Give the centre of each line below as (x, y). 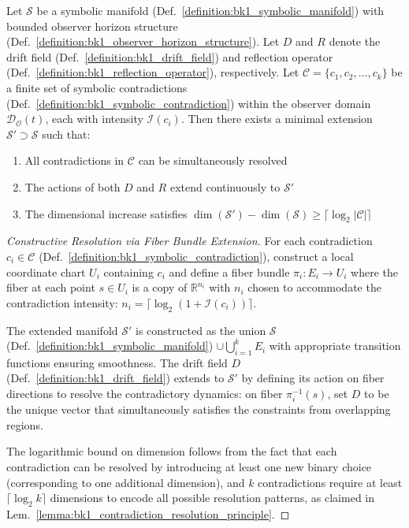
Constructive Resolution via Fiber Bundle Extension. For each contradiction (190, 241)
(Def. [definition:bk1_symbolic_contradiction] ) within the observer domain (189, 103)
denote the (355, 41)
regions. (25, 424)
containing (128, 271)
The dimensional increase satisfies (106, 213)
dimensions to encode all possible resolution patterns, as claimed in (212, 498)
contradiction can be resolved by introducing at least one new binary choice (189, 467)
